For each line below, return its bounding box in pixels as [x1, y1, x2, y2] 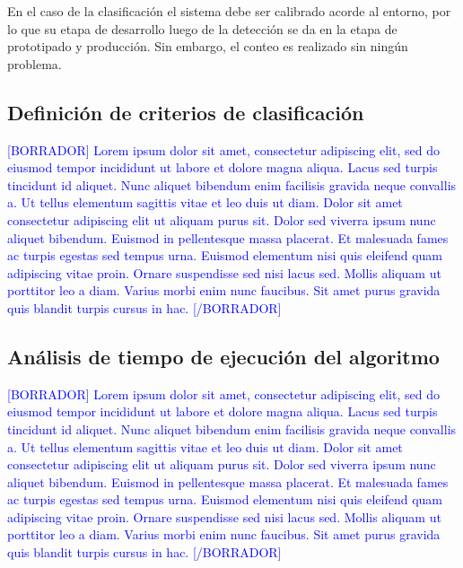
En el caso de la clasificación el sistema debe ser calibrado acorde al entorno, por [7, 2, 451, 20]
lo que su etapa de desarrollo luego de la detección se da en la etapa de [7, 19, 397, 38]
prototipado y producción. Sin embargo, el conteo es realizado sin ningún [7, 37, 408, 56]
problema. [7, 54, 62, 73]
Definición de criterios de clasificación [7, 98, 364, 126]
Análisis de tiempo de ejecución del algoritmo [7, 342, 440, 370]
